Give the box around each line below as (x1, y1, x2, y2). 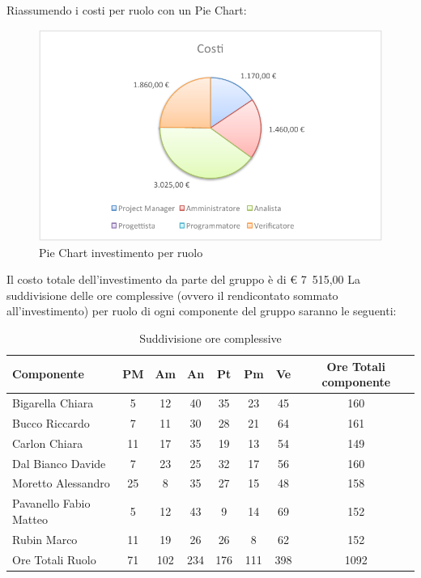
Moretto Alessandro (12, 475, 110, 492)
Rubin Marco (12, 530, 78, 547)
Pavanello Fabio (12, 495, 91, 512)
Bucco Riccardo (12, 414, 90, 431)
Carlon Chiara (12, 434, 83, 451)
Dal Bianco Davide (12, 454, 106, 471)
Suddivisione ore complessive (139, 330, 282, 347)
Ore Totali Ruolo (12, 551, 96, 567)
